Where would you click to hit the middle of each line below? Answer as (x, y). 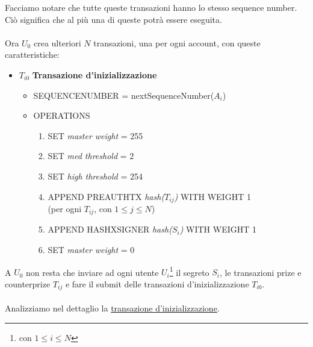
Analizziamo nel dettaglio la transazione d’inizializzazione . (112, 308)
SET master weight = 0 (91, 250)
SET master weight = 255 (95, 135)
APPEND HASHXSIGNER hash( (110, 229)
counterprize (28, 283)
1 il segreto (189, 271)
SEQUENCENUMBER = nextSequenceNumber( (124, 95)
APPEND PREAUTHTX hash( (106, 196)
